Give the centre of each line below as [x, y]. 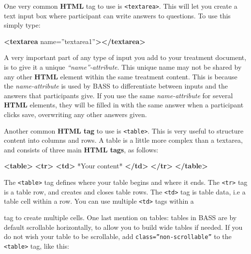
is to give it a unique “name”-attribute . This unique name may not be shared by [123, 67]
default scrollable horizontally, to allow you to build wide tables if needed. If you [123, 227]
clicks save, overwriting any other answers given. [75, 114]
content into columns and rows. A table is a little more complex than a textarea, [123, 140]
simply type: [22, 25]
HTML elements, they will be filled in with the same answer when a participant [124, 105]
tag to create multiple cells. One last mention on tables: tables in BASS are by [120, 217]
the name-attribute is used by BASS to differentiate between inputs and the [116, 86]
